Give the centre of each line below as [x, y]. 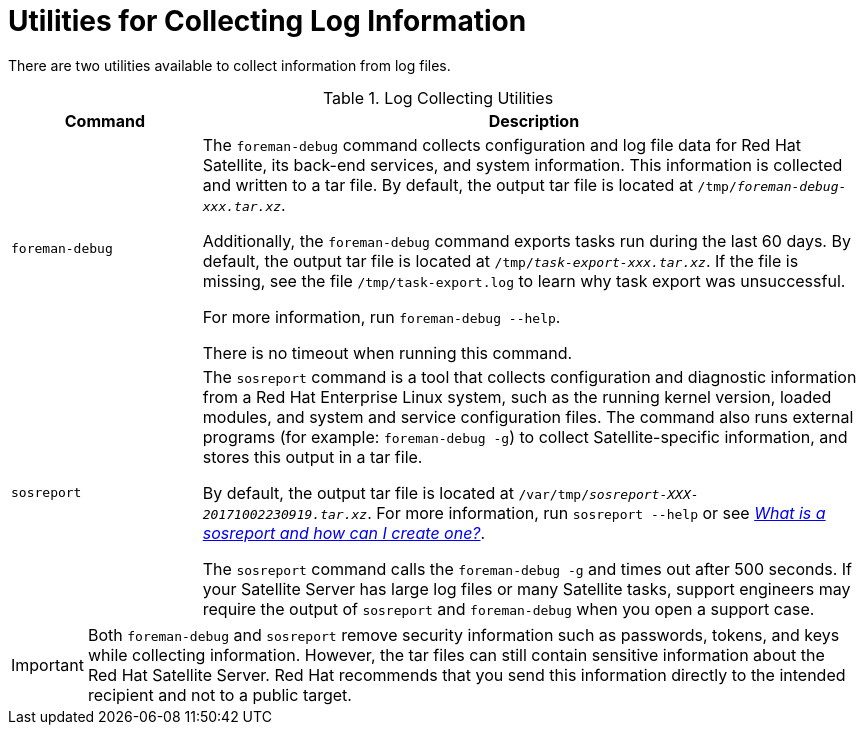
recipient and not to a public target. [219, 694]
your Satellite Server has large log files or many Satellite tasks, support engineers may [526, 588]
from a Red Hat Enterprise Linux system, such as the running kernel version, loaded [517, 396]
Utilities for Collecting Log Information [267, 21]
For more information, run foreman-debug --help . [381, 316]
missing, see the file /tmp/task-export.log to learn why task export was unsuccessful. [524, 280]
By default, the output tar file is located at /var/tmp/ [395, 492]
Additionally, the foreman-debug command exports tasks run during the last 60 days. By [526, 240]
